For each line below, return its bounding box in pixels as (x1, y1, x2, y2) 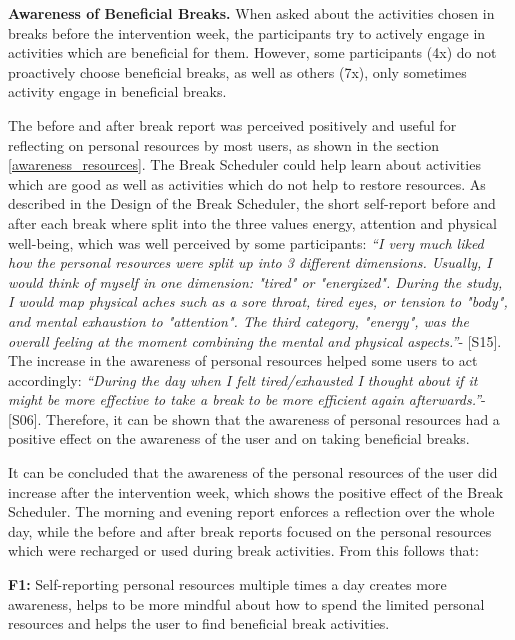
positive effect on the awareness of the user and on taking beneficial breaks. (8, 428, 470, 449)
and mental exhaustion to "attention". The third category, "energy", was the (8, 310, 470, 331)
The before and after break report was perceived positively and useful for (8, 114, 457, 135)
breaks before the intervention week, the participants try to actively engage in (8, 22, 486, 43)
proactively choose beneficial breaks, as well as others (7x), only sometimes (8, 61, 467, 82)
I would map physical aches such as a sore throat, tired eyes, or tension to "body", (8, 291, 508, 312)
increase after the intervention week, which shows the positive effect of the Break (8, 481, 504, 502)
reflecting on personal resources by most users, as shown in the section (8, 134, 439, 155)
